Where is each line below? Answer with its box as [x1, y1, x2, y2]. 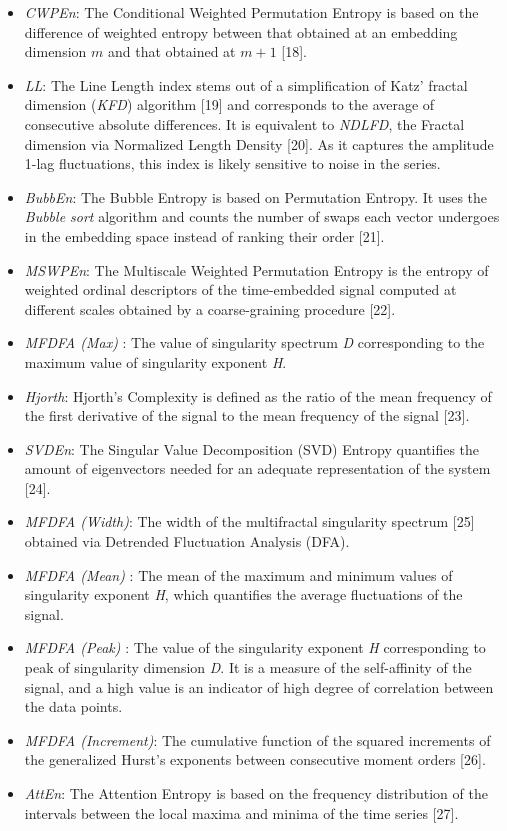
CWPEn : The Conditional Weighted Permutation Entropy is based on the [24, 2, 479, 22]
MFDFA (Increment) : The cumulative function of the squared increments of [24, 729, 491, 750]
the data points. [24, 696, 123, 717]
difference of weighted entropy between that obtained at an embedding [24, 21, 458, 42]
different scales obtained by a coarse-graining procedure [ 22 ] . [24, 298, 396, 319]
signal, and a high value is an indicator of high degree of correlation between [24, 676, 494, 697]
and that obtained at [107, 41, 236, 62]
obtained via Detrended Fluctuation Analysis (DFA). [24, 531, 350, 552]
